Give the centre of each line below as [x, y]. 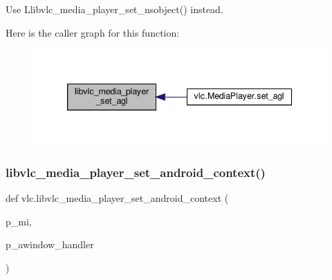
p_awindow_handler [50, 244]
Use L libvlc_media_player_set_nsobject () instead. [114, 9]
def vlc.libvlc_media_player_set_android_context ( [117, 198]
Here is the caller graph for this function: [93, 32]
